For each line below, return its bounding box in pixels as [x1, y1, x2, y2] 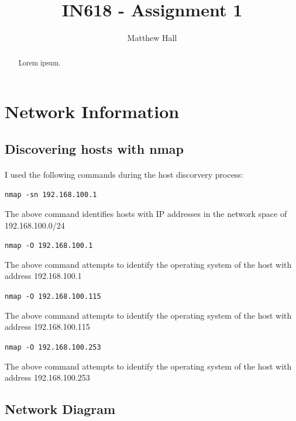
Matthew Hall [127, 32, 177, 44]
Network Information [5, 99, 180, 123]
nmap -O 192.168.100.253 [5, 343, 101, 351]
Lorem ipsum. [18, 57, 61, 67]
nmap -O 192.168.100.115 [5, 292, 101, 301]
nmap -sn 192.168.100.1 [5, 191, 97, 199]
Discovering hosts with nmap [5, 139, 184, 157]
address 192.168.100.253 [5, 371, 90, 384]
